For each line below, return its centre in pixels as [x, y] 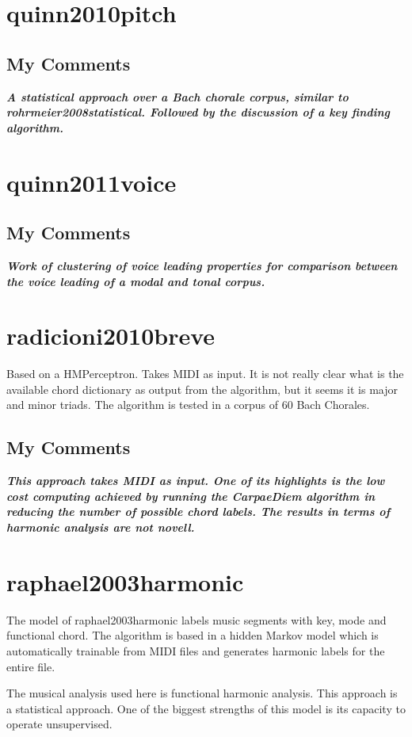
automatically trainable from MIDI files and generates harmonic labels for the [196, 650]
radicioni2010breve [111, 336]
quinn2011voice [92, 182]
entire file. [31, 666]
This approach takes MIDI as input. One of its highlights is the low [196, 481]
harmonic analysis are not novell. [101, 527]
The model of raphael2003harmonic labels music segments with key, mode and [196, 619]
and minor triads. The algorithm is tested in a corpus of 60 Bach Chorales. [188, 405]
